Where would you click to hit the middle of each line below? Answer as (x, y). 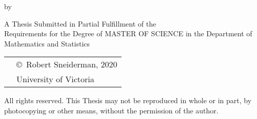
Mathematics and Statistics (47, 43)
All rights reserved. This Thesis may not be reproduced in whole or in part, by (128, 100)
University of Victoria (55, 79)
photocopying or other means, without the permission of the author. (111, 110)
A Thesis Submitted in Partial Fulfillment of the (80, 23)
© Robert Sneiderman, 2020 (67, 64)
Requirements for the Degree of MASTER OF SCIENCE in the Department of (128, 33)
